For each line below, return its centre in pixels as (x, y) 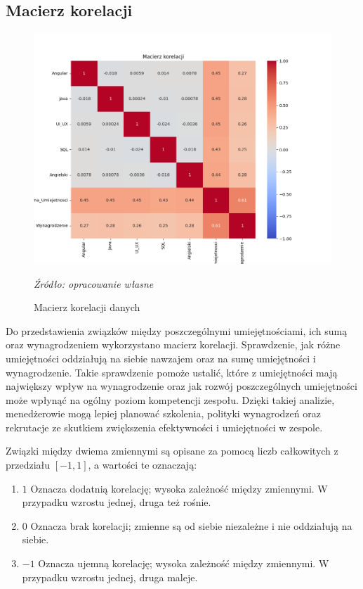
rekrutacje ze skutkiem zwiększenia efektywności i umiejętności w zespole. (164, 427)
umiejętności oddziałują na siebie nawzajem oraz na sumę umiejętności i (161, 358)
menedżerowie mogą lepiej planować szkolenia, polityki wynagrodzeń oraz (163, 413)
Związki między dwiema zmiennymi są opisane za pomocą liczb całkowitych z (172, 451)
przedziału (28, 465)
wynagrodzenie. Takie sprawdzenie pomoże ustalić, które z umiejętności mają (172, 372)
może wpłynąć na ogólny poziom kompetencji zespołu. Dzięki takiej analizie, (170, 399)
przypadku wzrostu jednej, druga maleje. (110, 577)
